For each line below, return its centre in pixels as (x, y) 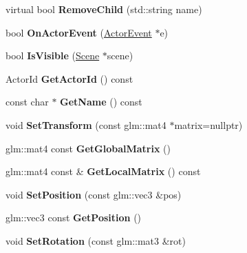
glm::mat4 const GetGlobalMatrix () (88, 148)
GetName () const (101, 102)
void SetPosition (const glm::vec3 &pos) (94, 194)
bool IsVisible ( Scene (53, 55)
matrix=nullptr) (208, 124)
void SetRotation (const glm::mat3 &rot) (96, 240)
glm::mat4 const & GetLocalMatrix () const (103, 171)
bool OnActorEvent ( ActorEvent (79, 32)
